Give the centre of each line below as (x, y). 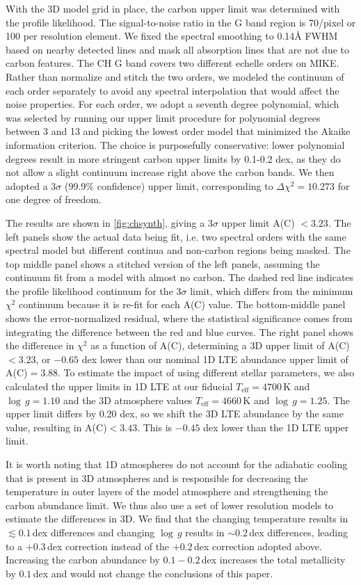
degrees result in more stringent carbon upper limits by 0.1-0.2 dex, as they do (173, 158)
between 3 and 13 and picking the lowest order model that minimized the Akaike (178, 131)
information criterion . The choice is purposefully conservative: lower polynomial (175, 144)
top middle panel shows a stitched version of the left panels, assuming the (163, 263)
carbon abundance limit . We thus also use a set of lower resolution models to (170, 505)
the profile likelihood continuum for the (89, 290)
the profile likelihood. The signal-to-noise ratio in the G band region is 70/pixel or (181, 22)
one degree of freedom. (54, 199)
